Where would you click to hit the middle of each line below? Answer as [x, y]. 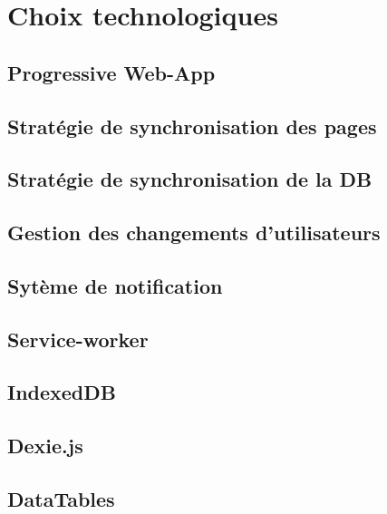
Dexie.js [45, 446]
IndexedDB [62, 392]
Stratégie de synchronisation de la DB [190, 179]
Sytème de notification [115, 285]
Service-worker [78, 339]
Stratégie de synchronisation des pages [192, 126]
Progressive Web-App [111, 72]
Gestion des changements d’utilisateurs [194, 233]
